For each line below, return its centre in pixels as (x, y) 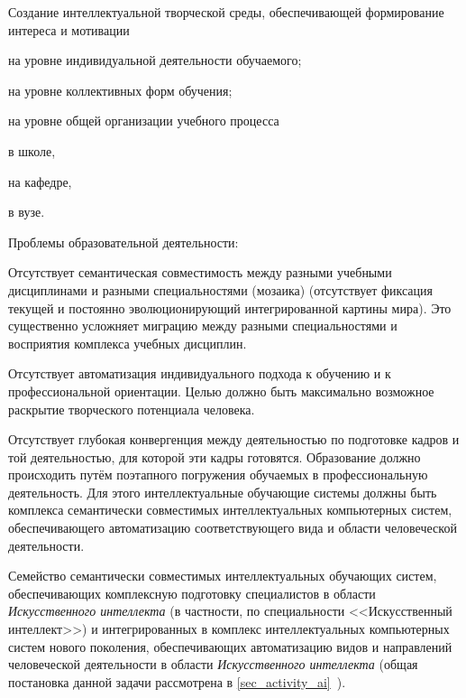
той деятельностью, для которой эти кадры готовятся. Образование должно (215, 456)
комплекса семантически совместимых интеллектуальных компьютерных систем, (230, 510)
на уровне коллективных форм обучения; (120, 90)
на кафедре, (40, 181)
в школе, (32, 150)
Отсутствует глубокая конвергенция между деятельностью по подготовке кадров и (234, 439)
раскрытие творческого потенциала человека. (132, 409)
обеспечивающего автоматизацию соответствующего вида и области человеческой (233, 528)
